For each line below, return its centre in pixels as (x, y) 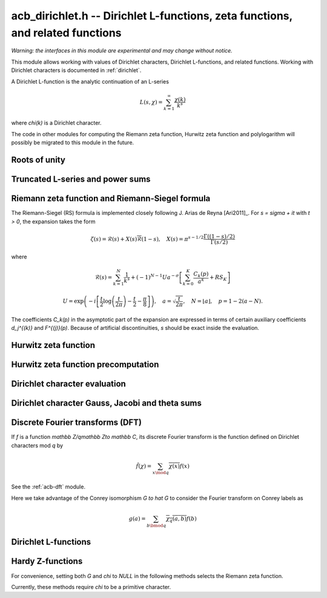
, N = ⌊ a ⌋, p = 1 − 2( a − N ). (223, 301)
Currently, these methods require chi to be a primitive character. (91, 586)
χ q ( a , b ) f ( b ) (181, 519)
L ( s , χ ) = (151, 102)
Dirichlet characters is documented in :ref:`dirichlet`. (76, 70)
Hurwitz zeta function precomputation (85, 365)
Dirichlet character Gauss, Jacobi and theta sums (107, 403)
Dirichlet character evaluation (69, 384)
